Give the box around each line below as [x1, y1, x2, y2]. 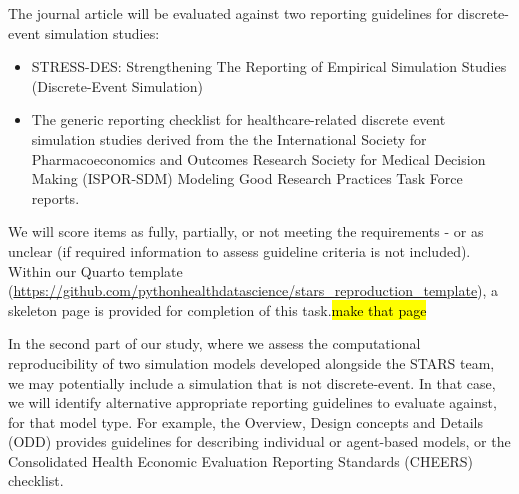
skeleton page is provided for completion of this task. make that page [8, 299, 427, 320]
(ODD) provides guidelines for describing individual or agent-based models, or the [8, 431, 511, 452]
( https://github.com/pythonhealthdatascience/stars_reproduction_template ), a [8, 280, 499, 301]
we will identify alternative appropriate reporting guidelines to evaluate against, [8, 392, 497, 413]
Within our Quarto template [8, 260, 183, 281]
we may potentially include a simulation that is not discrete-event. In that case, [8, 372, 496, 393]
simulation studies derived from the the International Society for [31, 128, 427, 149]
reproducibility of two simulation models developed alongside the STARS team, [8, 352, 495, 373]
